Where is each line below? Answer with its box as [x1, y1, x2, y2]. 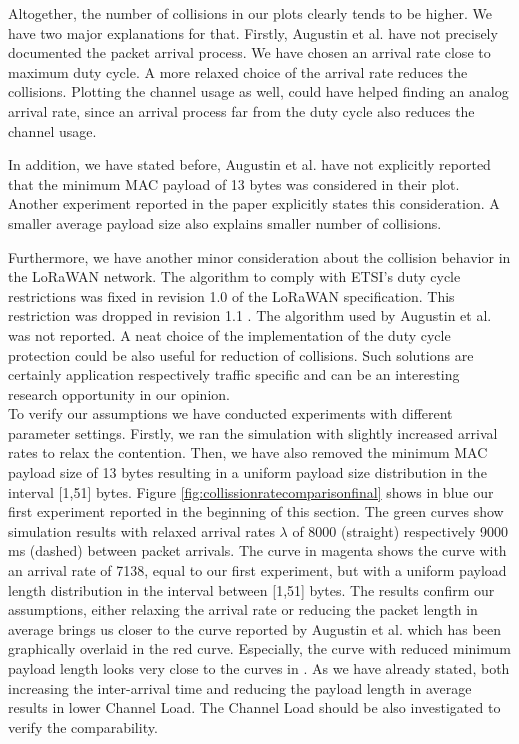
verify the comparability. [8, 716, 158, 737]
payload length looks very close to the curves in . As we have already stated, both [8, 658, 510, 678]
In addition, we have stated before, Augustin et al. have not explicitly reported [8, 154, 491, 175]
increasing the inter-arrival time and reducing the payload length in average [8, 677, 472, 698]
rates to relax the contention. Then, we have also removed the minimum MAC [8, 442, 488, 463]
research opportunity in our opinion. [8, 383, 230, 404]
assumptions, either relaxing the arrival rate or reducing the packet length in [8, 599, 478, 620]
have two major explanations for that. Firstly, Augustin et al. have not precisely [8, 22, 498, 43]
